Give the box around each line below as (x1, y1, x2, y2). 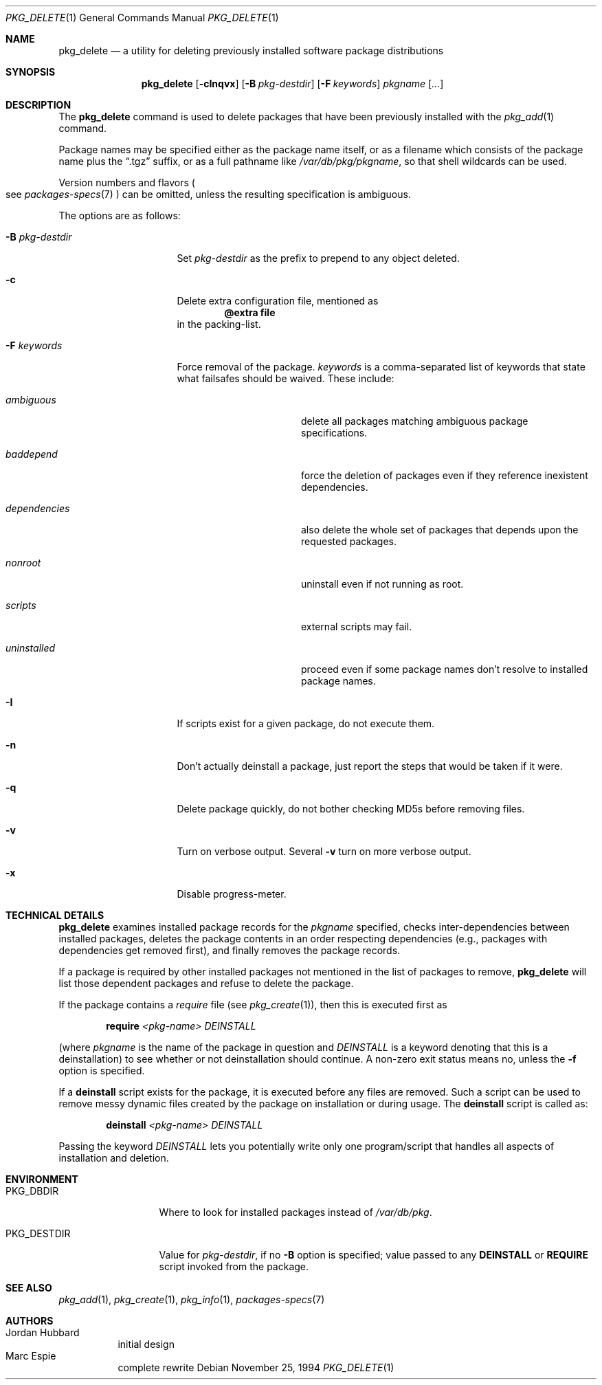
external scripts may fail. (301, 621, 412, 632)
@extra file (224, 307, 276, 318)
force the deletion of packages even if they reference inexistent (301, 469, 588, 481)
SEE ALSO (5, 1282, 52, 1294)
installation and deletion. (58, 1152, 169, 1164)
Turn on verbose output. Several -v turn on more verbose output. (177, 845, 471, 857)
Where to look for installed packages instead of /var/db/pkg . (159, 1206, 432, 1218)
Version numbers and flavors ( (58, 177, 195, 188)
